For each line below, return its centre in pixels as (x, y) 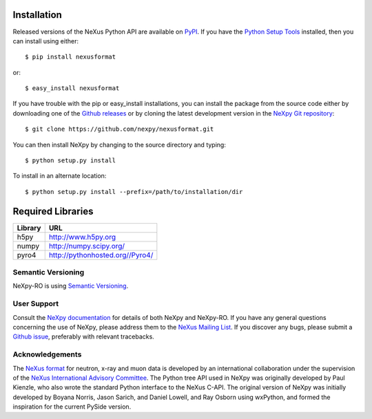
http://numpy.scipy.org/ (87, 246)
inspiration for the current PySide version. (72, 407)
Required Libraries (53, 211)
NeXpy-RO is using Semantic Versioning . (71, 286)
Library (29, 228)
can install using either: (46, 41)
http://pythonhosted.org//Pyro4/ (101, 255)
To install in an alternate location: (60, 176)
